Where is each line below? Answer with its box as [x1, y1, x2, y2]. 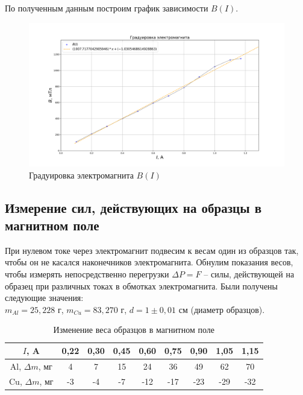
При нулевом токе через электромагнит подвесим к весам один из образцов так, [5, 244, 299, 256]
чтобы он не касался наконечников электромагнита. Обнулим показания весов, [5, 256, 293, 268]
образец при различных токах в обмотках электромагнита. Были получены [5, 279, 278, 292]
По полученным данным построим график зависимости [5, 2, 208, 14]
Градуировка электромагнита [29, 168, 134, 181]
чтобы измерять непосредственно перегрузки [5, 268, 169, 280]
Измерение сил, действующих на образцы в [5, 198, 261, 216]
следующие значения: [5, 291, 84, 304]
